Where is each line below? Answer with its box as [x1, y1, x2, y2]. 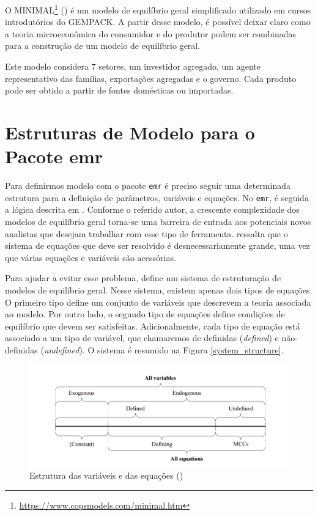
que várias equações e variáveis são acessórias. [5, 251, 176, 264]
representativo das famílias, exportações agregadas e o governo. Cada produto [5, 72, 297, 84]
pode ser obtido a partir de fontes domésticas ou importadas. [5, 84, 234, 97]
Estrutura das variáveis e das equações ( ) [29, 469, 183, 482]
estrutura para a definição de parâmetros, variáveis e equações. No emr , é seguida [5, 191, 309, 204]
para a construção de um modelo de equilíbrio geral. [5, 39, 201, 52]
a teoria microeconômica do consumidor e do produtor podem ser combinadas [5, 27, 297, 40]
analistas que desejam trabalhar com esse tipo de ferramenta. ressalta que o [5, 227, 288, 240]
